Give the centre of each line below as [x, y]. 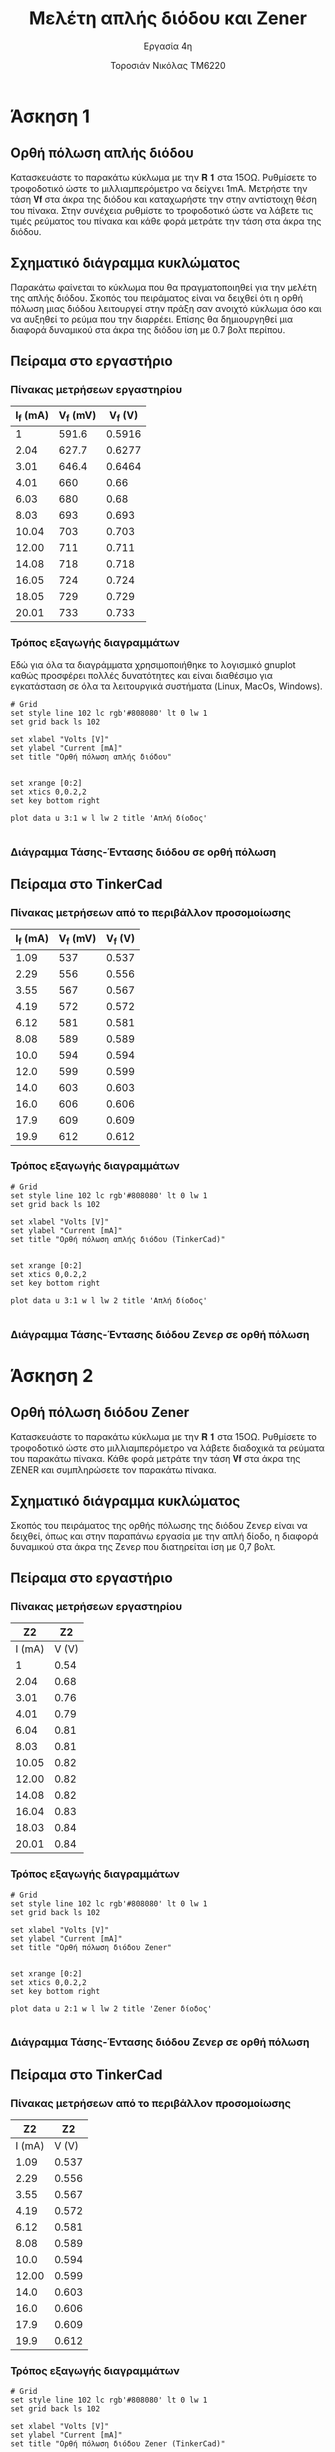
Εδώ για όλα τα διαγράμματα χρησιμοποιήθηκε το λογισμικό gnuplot [153, 664]
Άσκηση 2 [52, 1375]
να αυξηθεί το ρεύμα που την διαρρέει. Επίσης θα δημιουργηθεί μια [151, 319]
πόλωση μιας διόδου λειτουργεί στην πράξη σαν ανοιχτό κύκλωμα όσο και [166, 308]
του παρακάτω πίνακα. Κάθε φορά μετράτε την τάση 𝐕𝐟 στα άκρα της [155, 1458]
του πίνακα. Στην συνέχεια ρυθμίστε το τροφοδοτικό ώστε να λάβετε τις [162, 210]
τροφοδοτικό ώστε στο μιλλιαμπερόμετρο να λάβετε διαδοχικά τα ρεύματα [167, 1448]
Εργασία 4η [168, 46]
